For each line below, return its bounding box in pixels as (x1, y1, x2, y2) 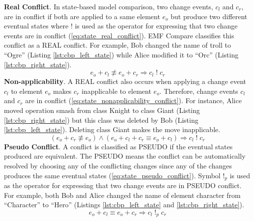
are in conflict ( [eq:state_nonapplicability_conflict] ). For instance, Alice (25, 95, 242, 106)
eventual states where (4, 21, 69, 31)
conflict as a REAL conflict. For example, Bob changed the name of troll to (4, 40, 231, 50)
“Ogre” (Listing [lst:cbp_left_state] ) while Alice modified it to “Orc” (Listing (4, 49, 239, 59)
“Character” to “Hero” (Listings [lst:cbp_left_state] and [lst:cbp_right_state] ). (4, 199, 244, 210)
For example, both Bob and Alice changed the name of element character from (4, 190, 241, 200)
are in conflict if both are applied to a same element (4, 11, 160, 21)
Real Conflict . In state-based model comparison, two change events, (4, 1, 213, 11)
